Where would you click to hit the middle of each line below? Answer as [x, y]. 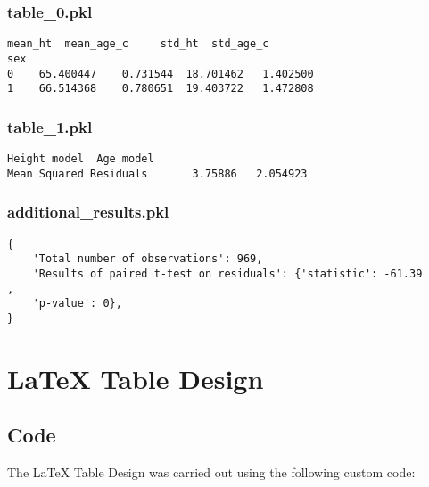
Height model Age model [81, 159]
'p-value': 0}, [77, 304]
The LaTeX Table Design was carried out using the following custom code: [211, 472]
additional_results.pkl [88, 212]
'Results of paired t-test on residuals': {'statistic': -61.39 [227, 273]
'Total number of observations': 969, [148, 259]
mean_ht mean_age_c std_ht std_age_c [138, 44]
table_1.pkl [50, 126]
